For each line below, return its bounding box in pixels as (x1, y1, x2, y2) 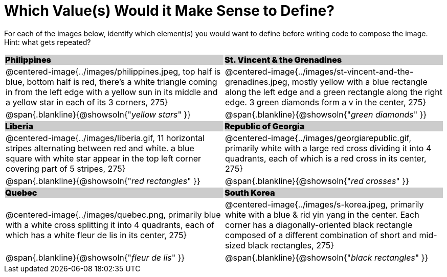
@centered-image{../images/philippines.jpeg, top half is (6, 66, 221, 77)
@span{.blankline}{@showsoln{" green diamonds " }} (225, 109, 427, 120)
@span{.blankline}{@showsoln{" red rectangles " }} (6, 175, 200, 186)
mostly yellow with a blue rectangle (292, 76, 428, 87)
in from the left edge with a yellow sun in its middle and (6, 86, 218, 97)
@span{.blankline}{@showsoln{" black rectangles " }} (225, 252, 429, 263)
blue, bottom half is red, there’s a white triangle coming (6, 76, 217, 87)
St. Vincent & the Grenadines (225, 54, 342, 65)
